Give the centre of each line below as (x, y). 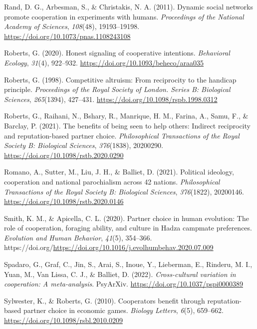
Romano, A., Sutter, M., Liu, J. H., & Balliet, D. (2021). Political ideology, (119, 172)
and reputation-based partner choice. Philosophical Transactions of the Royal (122, 135)
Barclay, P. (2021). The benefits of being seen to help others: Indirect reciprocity (127, 125)
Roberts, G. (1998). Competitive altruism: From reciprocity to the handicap (120, 79)
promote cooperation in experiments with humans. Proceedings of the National (124, 16)
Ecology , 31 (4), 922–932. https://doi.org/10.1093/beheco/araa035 (104, 62)
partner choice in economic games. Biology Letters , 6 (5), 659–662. (123, 310)
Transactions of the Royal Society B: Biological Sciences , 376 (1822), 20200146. (124, 191)
